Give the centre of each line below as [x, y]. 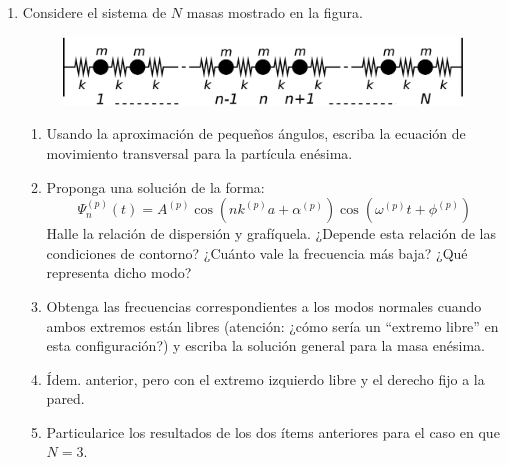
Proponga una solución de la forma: [155, 186]
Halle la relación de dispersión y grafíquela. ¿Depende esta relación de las [271, 233]
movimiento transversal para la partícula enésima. [199, 152]
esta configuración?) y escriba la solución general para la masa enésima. [265, 345]
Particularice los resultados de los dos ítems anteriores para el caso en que [273, 431]
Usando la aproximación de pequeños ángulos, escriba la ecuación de [256, 133]
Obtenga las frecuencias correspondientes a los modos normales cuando [264, 305]
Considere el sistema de [94, 12]
